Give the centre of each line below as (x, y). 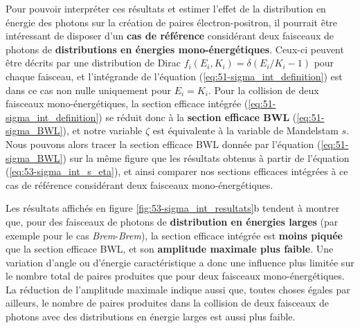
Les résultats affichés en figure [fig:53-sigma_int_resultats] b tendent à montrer (173, 208)
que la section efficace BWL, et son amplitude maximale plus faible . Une (170, 249)
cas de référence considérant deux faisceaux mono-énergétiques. (139, 184)
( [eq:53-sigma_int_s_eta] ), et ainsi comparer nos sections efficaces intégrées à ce (177, 171)
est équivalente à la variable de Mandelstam (245, 130)
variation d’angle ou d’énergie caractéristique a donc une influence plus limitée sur (180, 262)
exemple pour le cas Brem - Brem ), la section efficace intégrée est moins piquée (174, 235)
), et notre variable (102, 130)
